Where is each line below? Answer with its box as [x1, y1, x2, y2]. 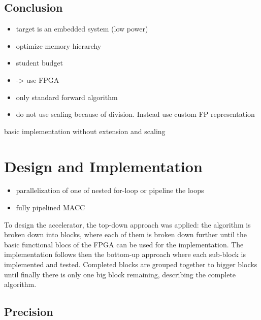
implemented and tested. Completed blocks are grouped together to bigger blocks [4, 259, 257, 270]
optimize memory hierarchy [16, 40, 102, 51]
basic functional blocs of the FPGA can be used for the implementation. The [4, 239, 244, 249]
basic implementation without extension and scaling [4, 125, 166, 136]
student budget [16, 57, 63, 68]
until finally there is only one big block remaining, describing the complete [4, 269, 236, 279]
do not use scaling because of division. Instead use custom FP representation [16, 109, 255, 119]
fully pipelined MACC [16, 202, 85, 213]
